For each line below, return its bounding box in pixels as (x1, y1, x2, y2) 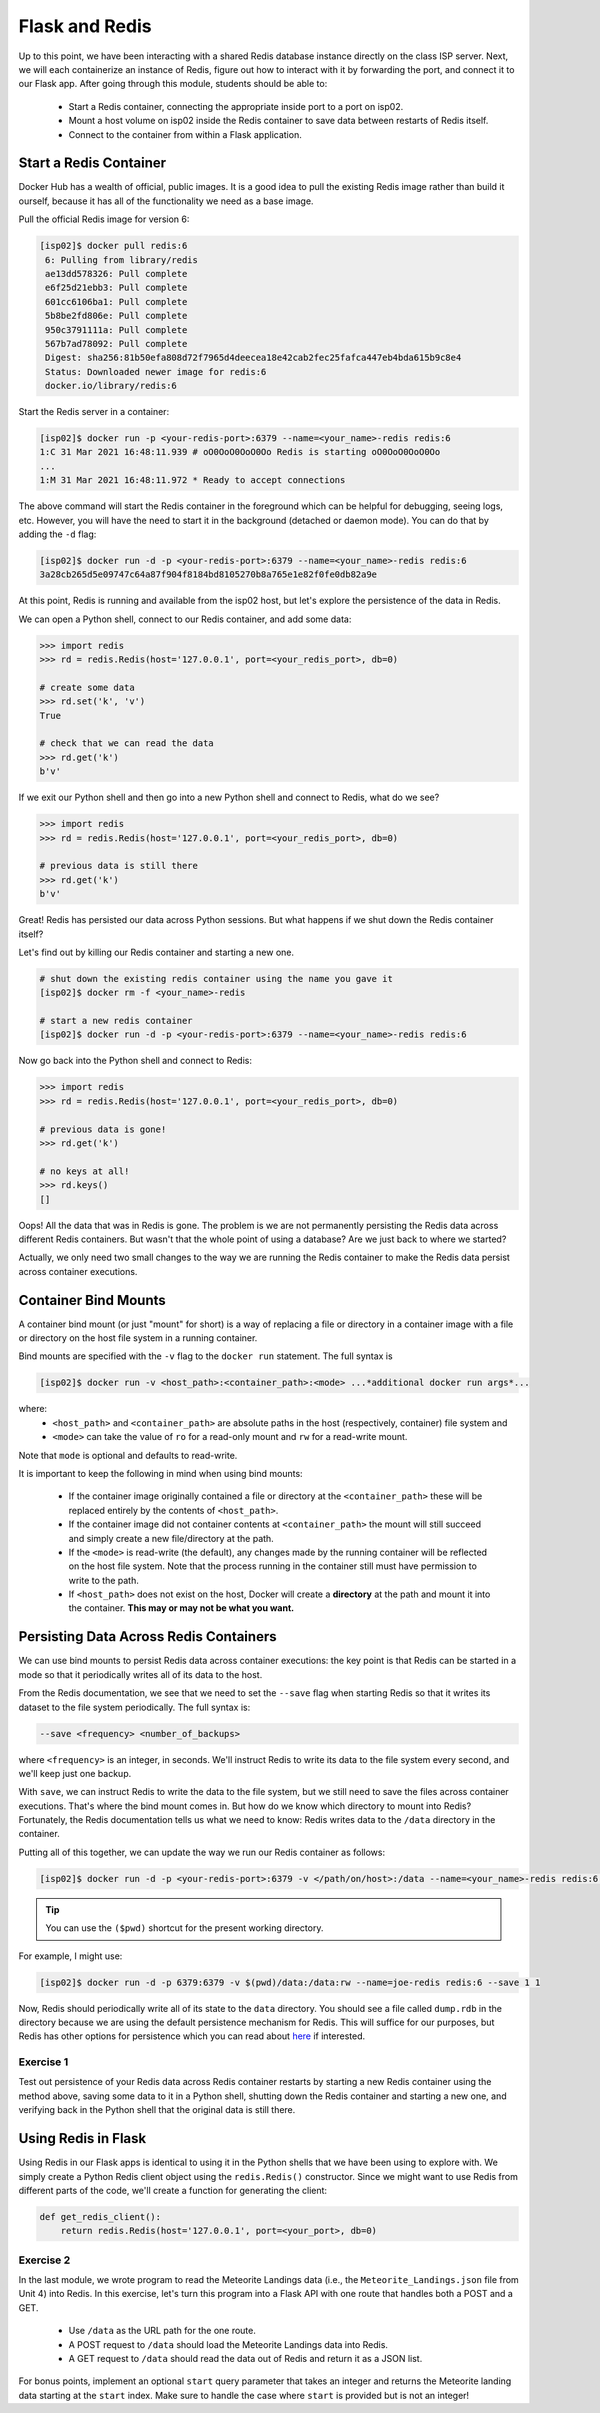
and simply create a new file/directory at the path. (68, 1532, 274, 1544)
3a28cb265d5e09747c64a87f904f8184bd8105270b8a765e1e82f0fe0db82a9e (39, 569, 378, 580)
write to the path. (68, 1574, 139, 1586)
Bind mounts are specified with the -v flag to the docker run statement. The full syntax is (18, 1350, 394, 1362)
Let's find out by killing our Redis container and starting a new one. (18, 946, 295, 958)
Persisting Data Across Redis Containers (18, 1628, 277, 1645)
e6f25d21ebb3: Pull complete (45, 282, 188, 294)
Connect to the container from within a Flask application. (68, 128, 302, 140)
